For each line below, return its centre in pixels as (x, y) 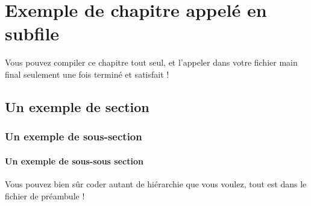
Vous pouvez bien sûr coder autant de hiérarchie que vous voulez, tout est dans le (156, 183)
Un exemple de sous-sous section (74, 161)
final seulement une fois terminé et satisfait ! (87, 74)
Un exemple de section (77, 106)
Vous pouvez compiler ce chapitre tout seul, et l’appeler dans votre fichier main (151, 62)
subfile (32, 33)
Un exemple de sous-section (74, 136)
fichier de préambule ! (45, 195)
